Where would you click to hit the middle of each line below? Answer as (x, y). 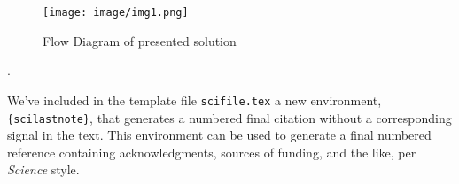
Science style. (43, 169)
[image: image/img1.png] (116, 12)
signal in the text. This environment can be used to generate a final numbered (219, 135)
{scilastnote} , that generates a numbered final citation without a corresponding (229, 117)
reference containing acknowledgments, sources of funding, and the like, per (212, 152)
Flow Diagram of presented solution (140, 40)
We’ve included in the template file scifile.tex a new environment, (194, 100)
